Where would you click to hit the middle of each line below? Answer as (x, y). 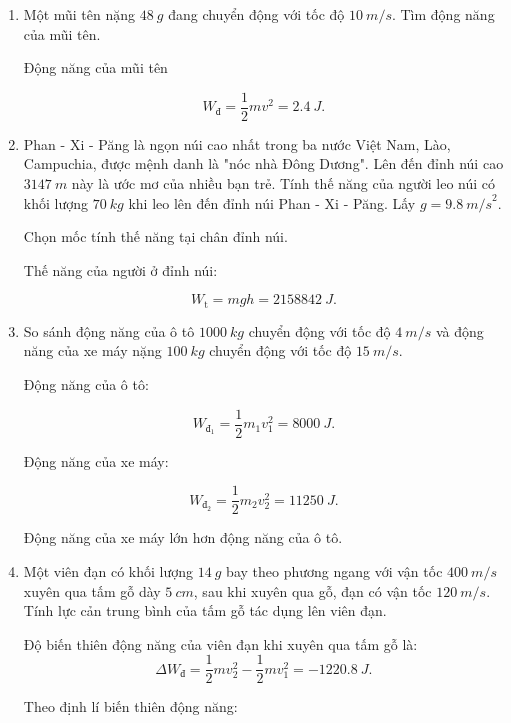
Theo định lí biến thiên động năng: (130, 706)
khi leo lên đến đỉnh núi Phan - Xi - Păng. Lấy (272, 202)
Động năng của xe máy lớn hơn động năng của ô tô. (183, 537)
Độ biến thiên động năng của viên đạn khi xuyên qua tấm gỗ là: (220, 643)
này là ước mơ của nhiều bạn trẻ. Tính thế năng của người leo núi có (283, 183)
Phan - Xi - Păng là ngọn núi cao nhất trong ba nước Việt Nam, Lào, (237, 143)
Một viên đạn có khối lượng (108, 570)
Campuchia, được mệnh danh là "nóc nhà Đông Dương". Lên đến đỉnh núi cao (263, 163)
